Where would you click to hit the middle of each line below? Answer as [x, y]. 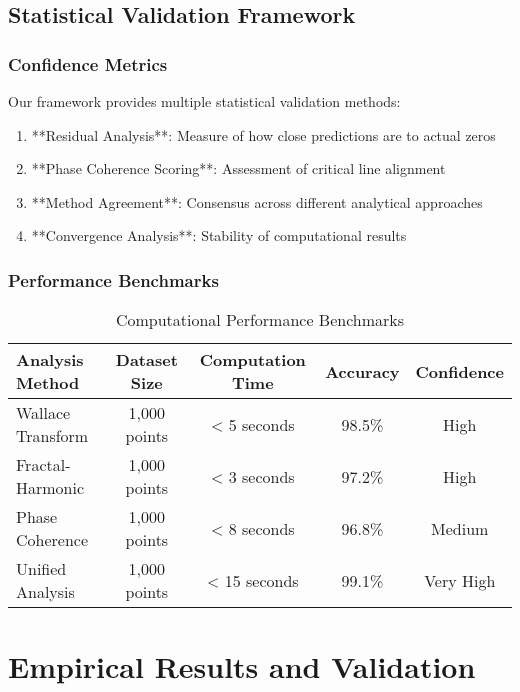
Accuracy [362, 371]
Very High [460, 580]
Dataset [146, 360]
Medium [460, 528]
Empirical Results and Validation [242, 666]
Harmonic [50, 488]
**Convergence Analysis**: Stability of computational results [219, 235]
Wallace [43, 413]
